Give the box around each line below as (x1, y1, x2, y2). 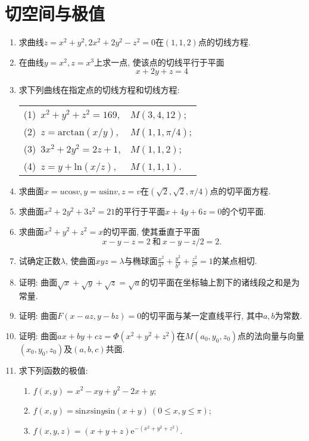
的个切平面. (221, 204, 266, 217)
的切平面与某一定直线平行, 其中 (141, 309, 263, 322)
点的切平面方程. (210, 184, 271, 197)
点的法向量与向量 (238, 329, 305, 341)
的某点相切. (213, 254, 257, 267)
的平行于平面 (115, 204, 166, 217)
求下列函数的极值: (18, 364, 88, 376)
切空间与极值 (5, 1, 105, 26)
